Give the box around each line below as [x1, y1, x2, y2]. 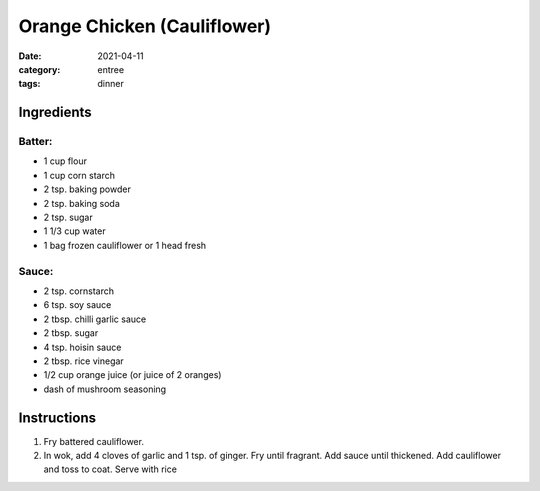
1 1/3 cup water [43, 225, 106, 237]
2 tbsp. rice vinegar [43, 355, 124, 367]
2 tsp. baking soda [43, 197, 120, 209]
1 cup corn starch [43, 169, 115, 181]
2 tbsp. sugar [43, 327, 99, 339]
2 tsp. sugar [43, 211, 94, 224]
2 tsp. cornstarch [43, 285, 115, 297]
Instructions [18, 409, 97, 426]
